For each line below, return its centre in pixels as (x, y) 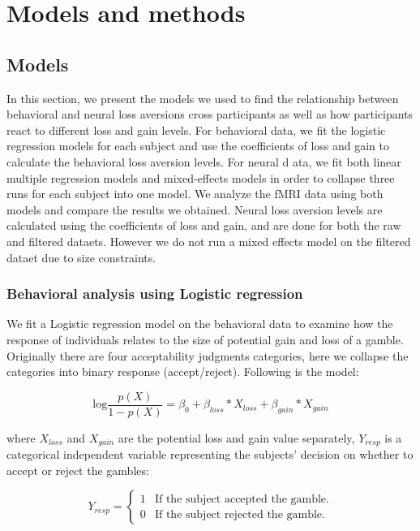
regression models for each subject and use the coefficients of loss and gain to (198, 146)
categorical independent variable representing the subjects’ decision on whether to (210, 454)
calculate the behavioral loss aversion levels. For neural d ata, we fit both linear (204, 161)
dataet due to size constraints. (81, 257)
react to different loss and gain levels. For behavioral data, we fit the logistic (196, 130)
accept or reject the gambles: (78, 470)
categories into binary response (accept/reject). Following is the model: (183, 371)
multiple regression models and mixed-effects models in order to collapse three (201, 177)
